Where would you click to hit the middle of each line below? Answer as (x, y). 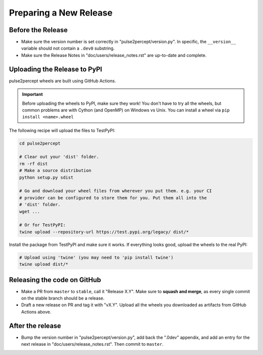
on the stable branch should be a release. (63, 298)
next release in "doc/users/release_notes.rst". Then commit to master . (92, 344)
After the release (35, 326)
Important (33, 94)
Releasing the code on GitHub (55, 280)
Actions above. (36, 312)
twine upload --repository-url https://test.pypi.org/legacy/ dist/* (104, 232)
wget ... (30, 211)
